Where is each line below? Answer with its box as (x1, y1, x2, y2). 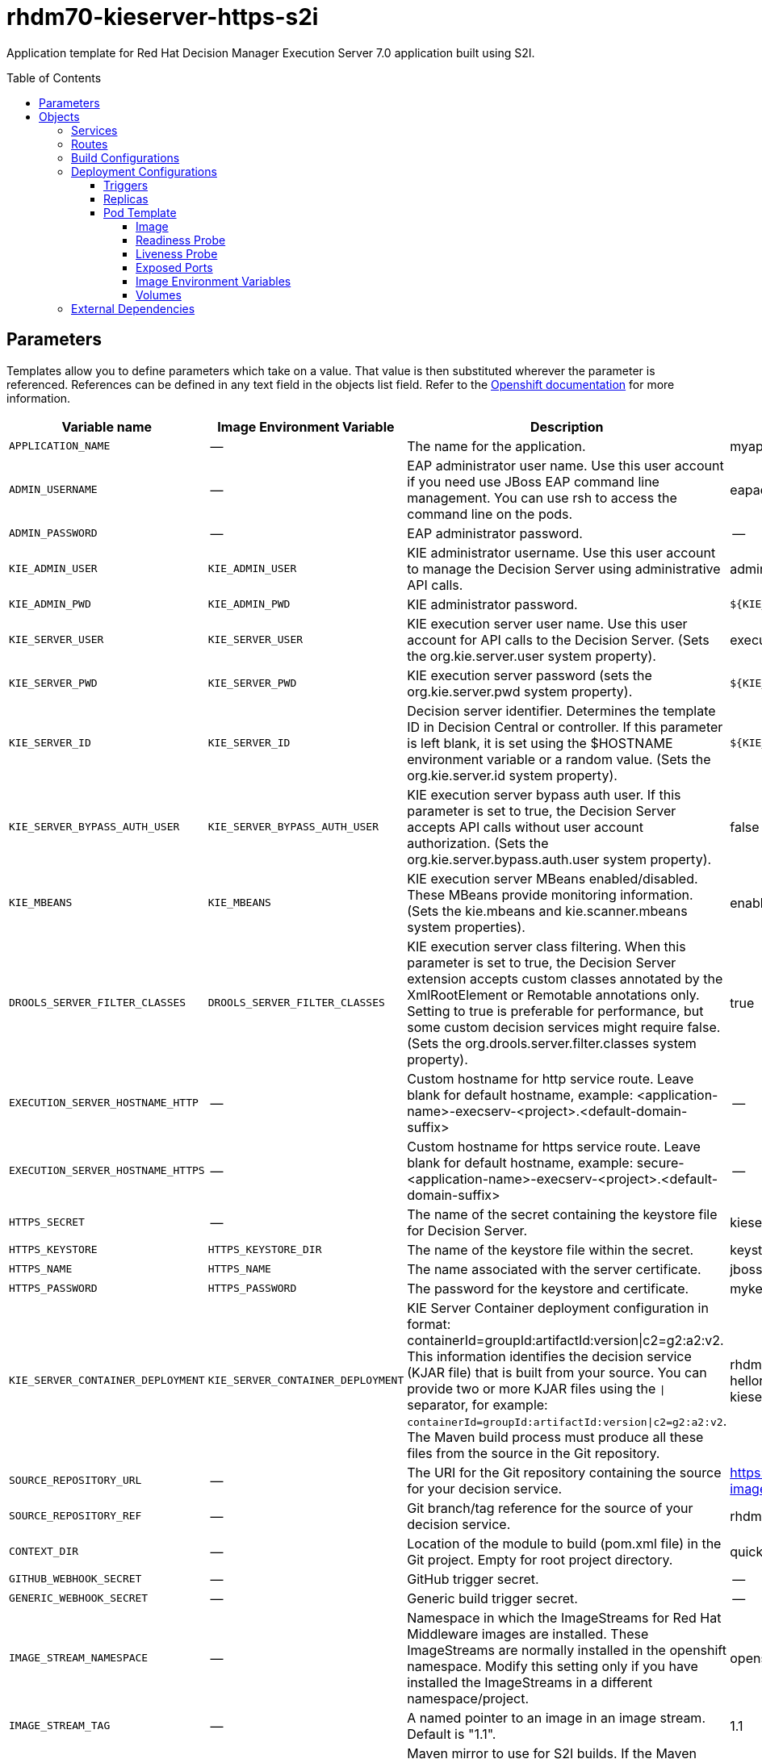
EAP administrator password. (407, 524, 583, 541)
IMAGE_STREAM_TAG (9, 1719, 111, 1732)
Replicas (103, 191, 149, 206)
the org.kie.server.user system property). (407, 647, 656, 664)
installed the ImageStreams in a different (407, 1673, 653, 1690)
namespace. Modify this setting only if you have (407, 1657, 698, 1674)
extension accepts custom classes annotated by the (407, 970, 723, 987)
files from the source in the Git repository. (407, 1444, 660, 1461)
